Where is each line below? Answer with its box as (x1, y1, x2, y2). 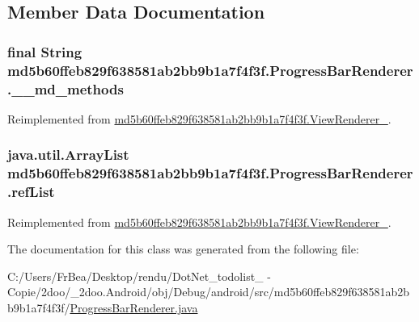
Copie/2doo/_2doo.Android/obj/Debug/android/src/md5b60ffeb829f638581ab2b (7, 283, 410, 300)
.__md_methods (7, 78, 124, 98)
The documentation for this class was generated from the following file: (7, 240, 359, 257)
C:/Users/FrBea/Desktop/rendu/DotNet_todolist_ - (7, 267, 271, 284)
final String (7, 41, 83, 61)
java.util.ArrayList (7, 144, 129, 165)
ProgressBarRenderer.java (70, 299, 198, 316)
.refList (7, 182, 55, 202)
